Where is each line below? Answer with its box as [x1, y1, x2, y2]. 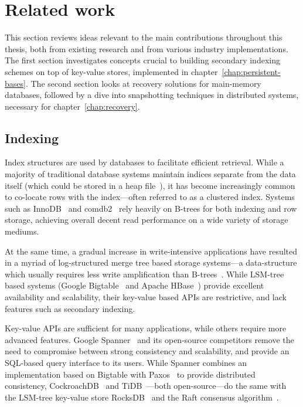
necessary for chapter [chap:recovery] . [5, 100, 140, 112]
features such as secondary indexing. [5, 302, 135, 314]
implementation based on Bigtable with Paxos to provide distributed [5, 368, 256, 380]
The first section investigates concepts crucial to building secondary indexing [5, 54, 280, 66]
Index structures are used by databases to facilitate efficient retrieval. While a [5, 156, 284, 168]
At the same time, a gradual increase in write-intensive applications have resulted [5, 245, 298, 257]
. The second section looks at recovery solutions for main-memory [25, 77, 261, 89]
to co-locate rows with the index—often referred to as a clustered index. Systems [5, 191, 295, 203]
